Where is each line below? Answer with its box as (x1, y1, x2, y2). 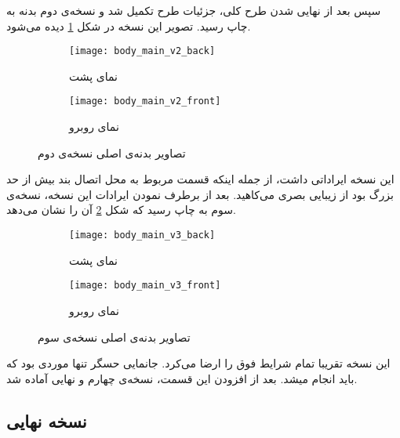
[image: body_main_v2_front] (69, 96, 221, 107)
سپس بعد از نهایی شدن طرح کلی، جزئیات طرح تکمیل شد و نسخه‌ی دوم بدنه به (6, 2, 381, 18)
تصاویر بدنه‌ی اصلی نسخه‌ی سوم (38, 328, 191, 345)
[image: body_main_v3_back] (69, 230, 216, 241)
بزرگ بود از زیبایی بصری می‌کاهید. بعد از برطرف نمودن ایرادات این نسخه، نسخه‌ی (6, 186, 394, 202)
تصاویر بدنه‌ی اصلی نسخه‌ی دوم (38, 144, 186, 161)
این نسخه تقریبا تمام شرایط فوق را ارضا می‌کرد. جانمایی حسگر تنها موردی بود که (6, 355, 391, 371)
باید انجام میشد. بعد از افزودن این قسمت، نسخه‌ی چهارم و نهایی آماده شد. (6, 370, 358, 386)
